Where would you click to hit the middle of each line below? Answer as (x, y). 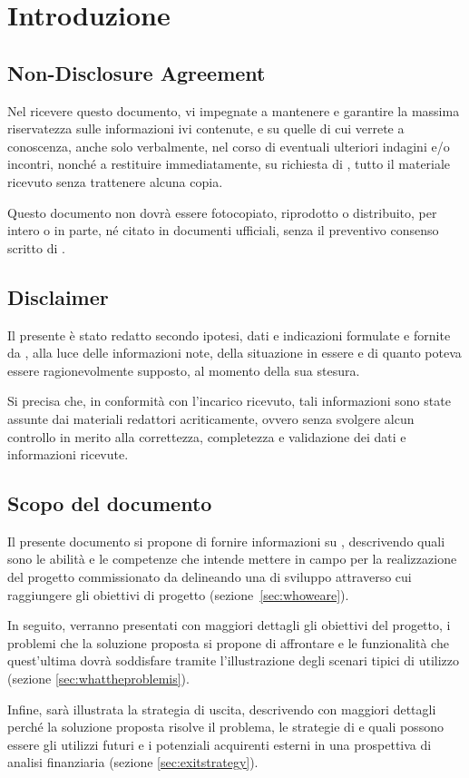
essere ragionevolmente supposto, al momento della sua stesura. (184, 370)
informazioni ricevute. (68, 454)
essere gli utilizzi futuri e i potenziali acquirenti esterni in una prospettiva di (220, 744)
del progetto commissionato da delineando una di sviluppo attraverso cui (210, 577)
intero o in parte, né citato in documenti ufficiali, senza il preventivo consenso (223, 230)
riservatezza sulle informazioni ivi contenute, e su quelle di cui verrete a (206, 128)
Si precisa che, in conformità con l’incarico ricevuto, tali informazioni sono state (229, 401)
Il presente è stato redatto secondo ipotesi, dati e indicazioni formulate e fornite (229, 335)
